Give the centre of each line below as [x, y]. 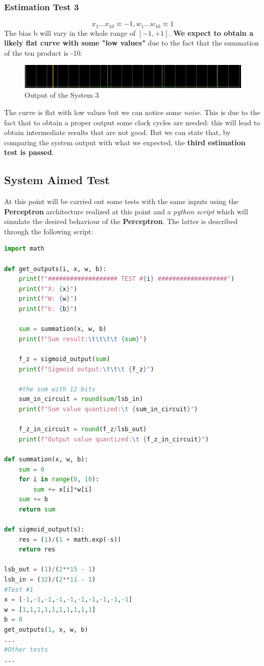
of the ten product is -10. [43, 52]
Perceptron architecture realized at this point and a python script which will [126, 211]
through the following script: [49, 231]
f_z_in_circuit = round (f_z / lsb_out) [83, 429]
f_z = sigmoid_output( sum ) [64, 359]
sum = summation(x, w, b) [63, 329]
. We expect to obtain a [211, 32]
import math [24, 249]
